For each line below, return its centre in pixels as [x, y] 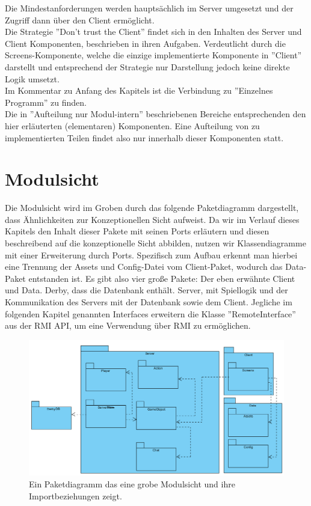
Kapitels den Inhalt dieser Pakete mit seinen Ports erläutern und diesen [137, 231]
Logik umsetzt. [32, 78]
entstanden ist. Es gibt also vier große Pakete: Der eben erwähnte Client [162, 278]
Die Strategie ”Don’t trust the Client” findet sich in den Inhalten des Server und [153, 32]
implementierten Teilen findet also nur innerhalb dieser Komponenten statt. [144, 137]
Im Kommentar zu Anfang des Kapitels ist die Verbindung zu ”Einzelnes [139, 90]
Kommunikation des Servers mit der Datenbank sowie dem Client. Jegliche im [149, 302]
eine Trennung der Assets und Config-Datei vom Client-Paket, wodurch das [144, 267]
